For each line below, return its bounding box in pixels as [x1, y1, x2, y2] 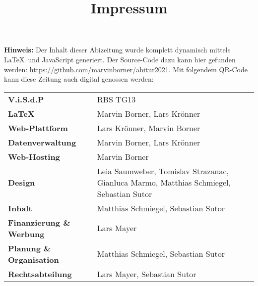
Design [8, 176, 35, 188]
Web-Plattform [8, 122, 68, 134]
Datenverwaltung [8, 136, 76, 148]
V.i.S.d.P [8, 93, 44, 105]
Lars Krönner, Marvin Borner [97, 122, 200, 134]
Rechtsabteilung [8, 268, 72, 280]
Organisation [8, 253, 59, 265]
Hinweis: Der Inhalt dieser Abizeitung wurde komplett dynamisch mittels [4, 45, 231, 55]
